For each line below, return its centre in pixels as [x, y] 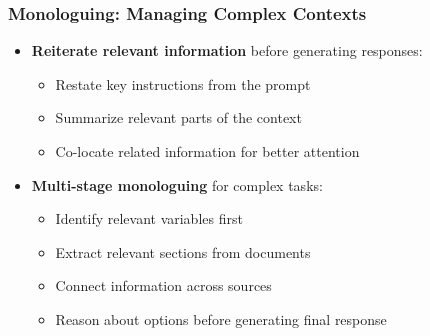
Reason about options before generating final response [221, 318]
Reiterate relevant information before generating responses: [227, 50]
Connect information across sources [163, 285]
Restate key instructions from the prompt [183, 83]
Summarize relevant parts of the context [178, 117]
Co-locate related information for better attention [207, 151]
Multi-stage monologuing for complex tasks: [177, 184]
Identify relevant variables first [149, 218]
